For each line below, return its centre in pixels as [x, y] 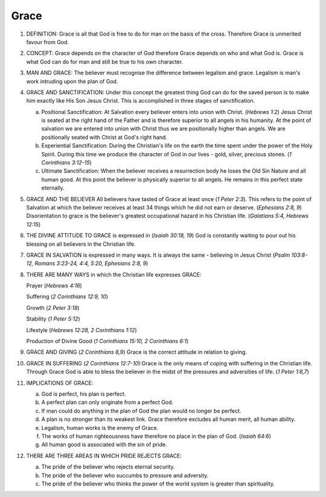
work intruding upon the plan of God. [72, 81]
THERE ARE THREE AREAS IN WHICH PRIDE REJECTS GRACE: [104, 455]
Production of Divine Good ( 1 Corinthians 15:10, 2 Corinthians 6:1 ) [107, 341]
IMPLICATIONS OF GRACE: [60, 383]
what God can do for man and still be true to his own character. [105, 62]
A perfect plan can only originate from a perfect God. [107, 402]
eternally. [53, 188]
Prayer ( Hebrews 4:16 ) [54, 286]
